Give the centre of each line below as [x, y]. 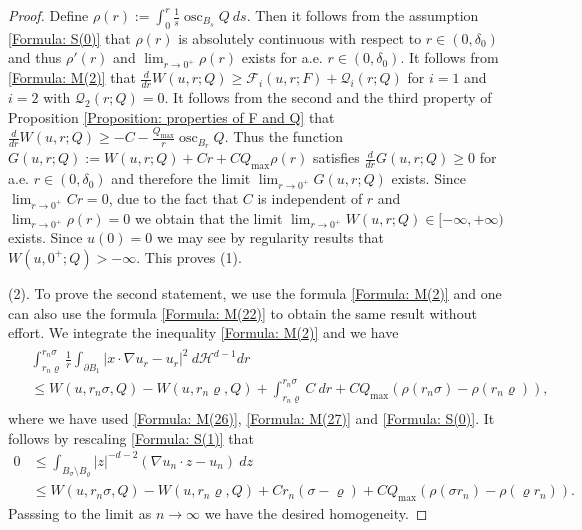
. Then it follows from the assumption [362, 15]
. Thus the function [283, 136]
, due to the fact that [173, 197]
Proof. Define [48, 15]
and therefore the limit [181, 178]
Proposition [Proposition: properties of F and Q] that [171, 116]
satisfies [336, 157]
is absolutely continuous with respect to [300, 37]
